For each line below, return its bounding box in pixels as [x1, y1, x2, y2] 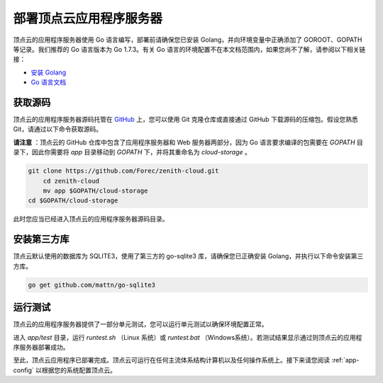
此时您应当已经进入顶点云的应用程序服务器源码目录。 [13, 215, 169, 223]
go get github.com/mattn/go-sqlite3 [28, 280, 156, 289]
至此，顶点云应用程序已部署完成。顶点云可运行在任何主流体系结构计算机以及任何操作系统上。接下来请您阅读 [13, 356, 330, 365]
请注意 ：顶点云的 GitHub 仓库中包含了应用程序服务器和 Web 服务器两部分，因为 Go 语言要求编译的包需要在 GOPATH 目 [13, 138, 363, 147]
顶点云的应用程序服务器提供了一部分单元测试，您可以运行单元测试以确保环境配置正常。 [13, 320, 268, 328]
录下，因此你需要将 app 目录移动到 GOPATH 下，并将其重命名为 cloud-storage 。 [13, 148, 252, 156]
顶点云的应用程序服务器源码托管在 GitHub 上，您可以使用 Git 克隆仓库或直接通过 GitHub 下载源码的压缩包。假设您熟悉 [13, 115, 358, 124]
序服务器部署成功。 [13, 343, 70, 351]
